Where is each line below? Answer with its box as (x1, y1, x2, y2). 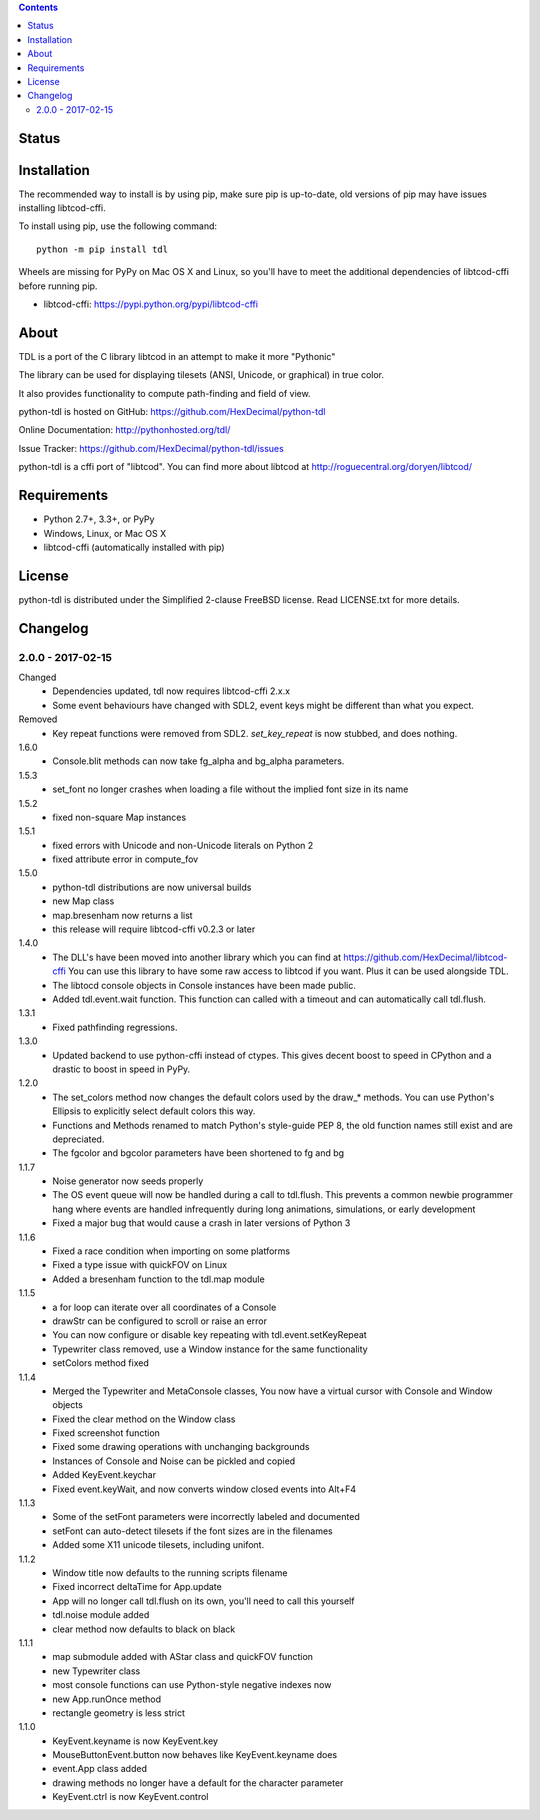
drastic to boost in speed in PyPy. (52, 1063, 191, 1075)
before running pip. (18, 280, 98, 292)
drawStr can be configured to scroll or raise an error (52, 1315, 267, 1327)
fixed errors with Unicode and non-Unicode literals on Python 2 (52, 839, 314, 851)
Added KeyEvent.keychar (52, 1469, 157, 1481)
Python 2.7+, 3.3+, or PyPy (43, 513, 155, 525)
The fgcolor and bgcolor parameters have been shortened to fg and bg (52, 1147, 345, 1159)
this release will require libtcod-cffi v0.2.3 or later (52, 923, 256, 935)
